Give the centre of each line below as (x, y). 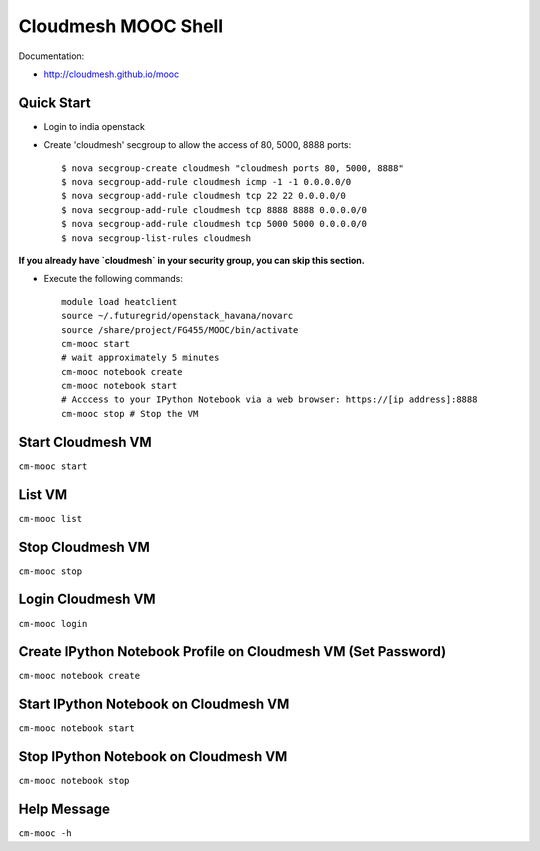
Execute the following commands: (113, 279)
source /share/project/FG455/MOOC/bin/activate (180, 329)
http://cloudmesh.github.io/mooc (111, 74)
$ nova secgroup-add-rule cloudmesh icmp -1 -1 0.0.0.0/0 (206, 182)
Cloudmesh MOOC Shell (121, 26)
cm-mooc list (50, 518)
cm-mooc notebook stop (74, 781)
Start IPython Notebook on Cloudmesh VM (154, 704)
